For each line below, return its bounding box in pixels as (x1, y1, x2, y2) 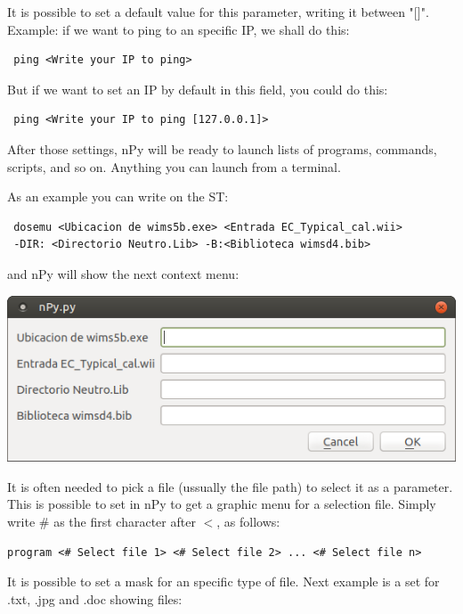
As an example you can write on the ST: (7, 187, 229, 206)
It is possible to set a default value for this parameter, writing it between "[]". (7, 3, 429, 20)
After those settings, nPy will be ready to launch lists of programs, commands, (7, 139, 437, 158)
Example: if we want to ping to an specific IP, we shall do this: (7, 20, 350, 38)
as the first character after (53, 512, 196, 530)
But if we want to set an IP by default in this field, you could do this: (7, 79, 388, 98)
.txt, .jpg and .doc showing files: (7, 589, 183, 608)
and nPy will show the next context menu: (7, 264, 240, 282)
